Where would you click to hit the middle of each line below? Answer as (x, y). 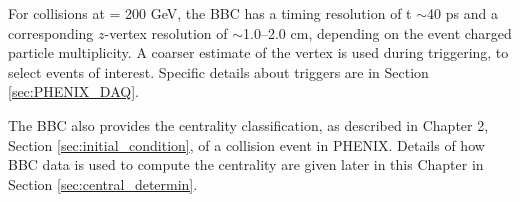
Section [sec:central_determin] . (103, 183)
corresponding (51, 32)
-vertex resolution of (166, 32)
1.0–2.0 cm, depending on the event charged (377, 32)
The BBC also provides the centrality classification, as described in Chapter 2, (248, 124)
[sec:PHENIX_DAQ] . (73, 91)
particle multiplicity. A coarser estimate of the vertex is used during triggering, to (258, 52)
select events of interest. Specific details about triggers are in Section (218, 71)
